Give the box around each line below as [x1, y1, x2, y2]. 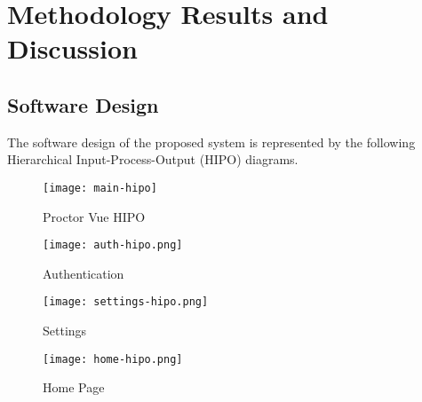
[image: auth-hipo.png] [43, 239, 183, 252]
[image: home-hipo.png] [43, 352, 183, 366]
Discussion [7, 30, 138, 67]
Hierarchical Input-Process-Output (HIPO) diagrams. [7, 150, 299, 169]
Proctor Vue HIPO [43, 207, 146, 225]
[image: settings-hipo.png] [43, 296, 209, 309]
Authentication [43, 264, 124, 282]
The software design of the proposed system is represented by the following [7, 132, 416, 151]
